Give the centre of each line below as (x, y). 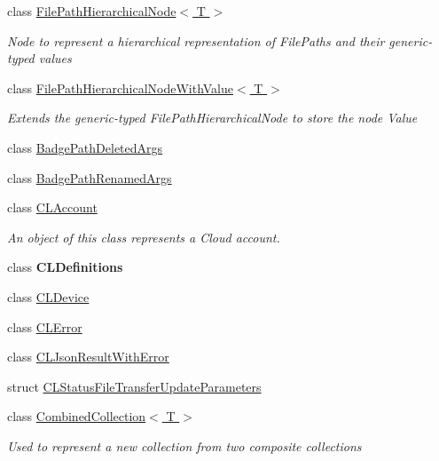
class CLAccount (52, 207)
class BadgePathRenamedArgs (90, 177)
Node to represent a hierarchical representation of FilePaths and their (196, 40)
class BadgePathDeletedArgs (85, 147)
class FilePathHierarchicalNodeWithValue (120, 87)
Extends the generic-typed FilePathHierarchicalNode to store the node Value (212, 118)
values (55, 58)
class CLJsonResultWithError (88, 357)
